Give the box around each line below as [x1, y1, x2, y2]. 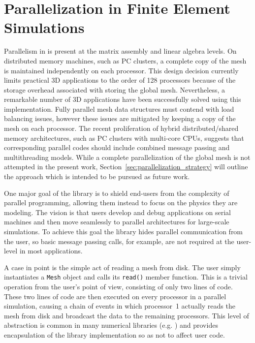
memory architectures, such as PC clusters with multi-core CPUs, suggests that [4, 132, 244, 143]
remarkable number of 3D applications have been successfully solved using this [4, 94, 241, 104]
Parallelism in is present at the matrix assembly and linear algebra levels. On [4, 46, 237, 56]
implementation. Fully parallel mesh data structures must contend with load [4, 103, 234, 114]
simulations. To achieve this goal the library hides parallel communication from [4, 226, 243, 236]
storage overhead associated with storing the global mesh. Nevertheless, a [4, 84, 225, 94]
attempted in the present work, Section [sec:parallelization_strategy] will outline [4, 161, 248, 172]
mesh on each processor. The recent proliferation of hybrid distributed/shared [4, 123, 239, 133]
